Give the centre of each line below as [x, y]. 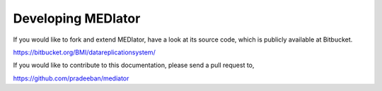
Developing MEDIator [77, 18]
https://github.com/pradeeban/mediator [71, 78]
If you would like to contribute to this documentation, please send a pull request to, [134, 65]
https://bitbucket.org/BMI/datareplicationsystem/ [84, 52]
